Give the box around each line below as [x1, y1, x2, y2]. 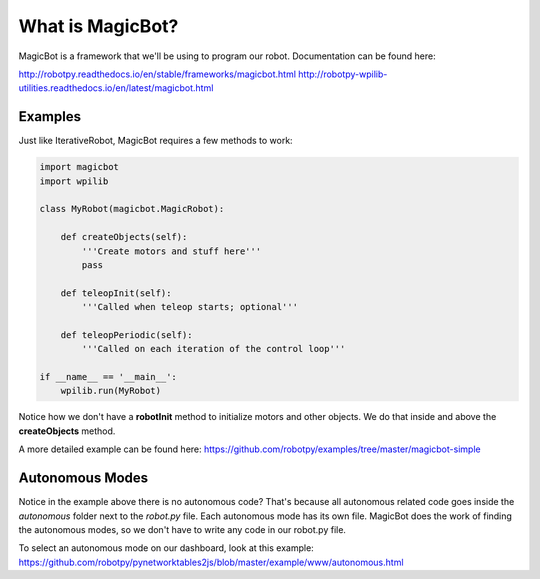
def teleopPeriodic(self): [60, 329, 194, 340]
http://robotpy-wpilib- [298, 68, 388, 80]
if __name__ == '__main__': [39, 371, 177, 383]
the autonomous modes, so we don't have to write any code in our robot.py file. [18, 523, 347, 535]
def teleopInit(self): [60, 287, 172, 299]
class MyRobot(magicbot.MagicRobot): [39, 203, 225, 215]
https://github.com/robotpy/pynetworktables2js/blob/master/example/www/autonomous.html [18, 556, 404, 568]
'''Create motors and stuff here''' [81, 245, 262, 257]
